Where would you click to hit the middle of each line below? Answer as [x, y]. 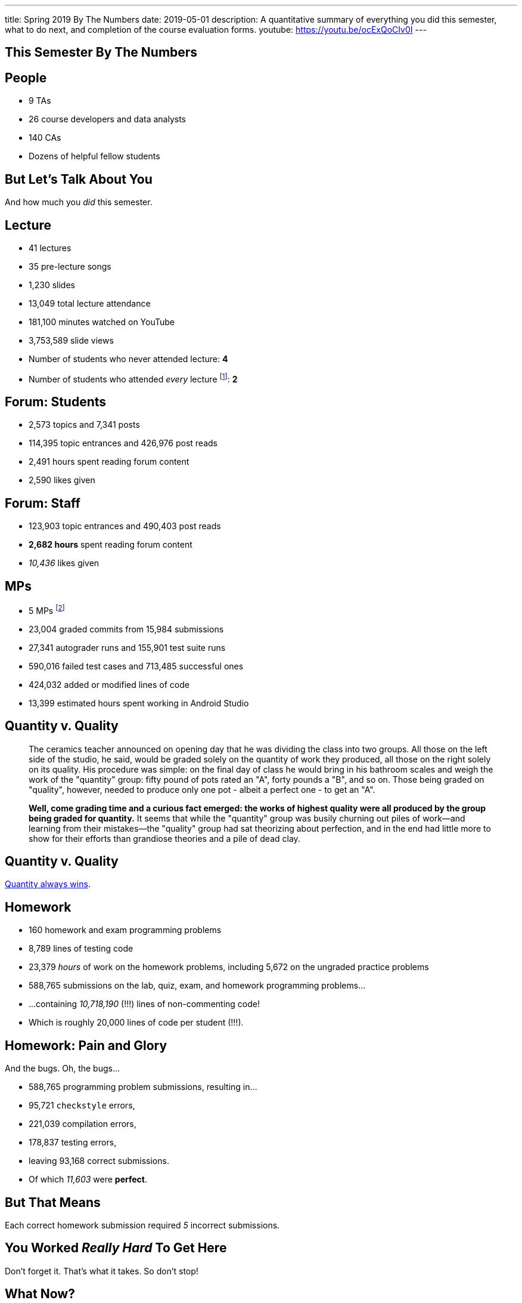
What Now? [40, 1294]
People [26, 78]
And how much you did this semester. [79, 202]
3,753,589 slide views [71, 340]
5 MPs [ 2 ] [47, 610]
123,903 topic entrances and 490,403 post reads [125, 526]
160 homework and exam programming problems [125, 930]
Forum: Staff [43, 503]
